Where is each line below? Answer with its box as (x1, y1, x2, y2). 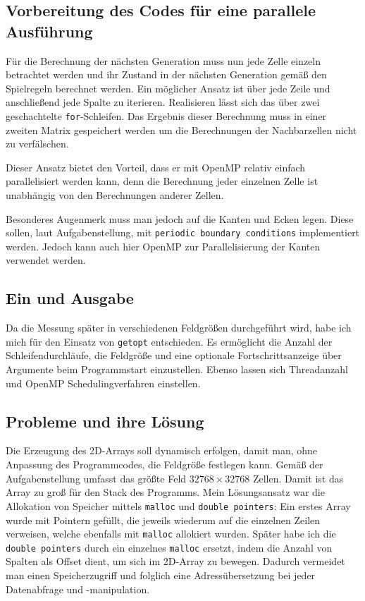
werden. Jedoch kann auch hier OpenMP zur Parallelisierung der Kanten (6, 238, 321, 253)
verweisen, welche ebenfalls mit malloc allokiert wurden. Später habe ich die (6, 526, 336, 541)
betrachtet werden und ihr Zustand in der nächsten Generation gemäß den (6, 67, 327, 82)
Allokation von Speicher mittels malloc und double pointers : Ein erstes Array (6, 498, 351, 513)
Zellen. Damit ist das (252, 471, 344, 485)
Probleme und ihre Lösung (6, 410, 204, 432)
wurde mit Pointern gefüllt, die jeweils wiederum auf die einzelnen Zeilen (6, 512, 321, 527)
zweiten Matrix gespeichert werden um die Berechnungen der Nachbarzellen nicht (6, 122, 357, 137)
